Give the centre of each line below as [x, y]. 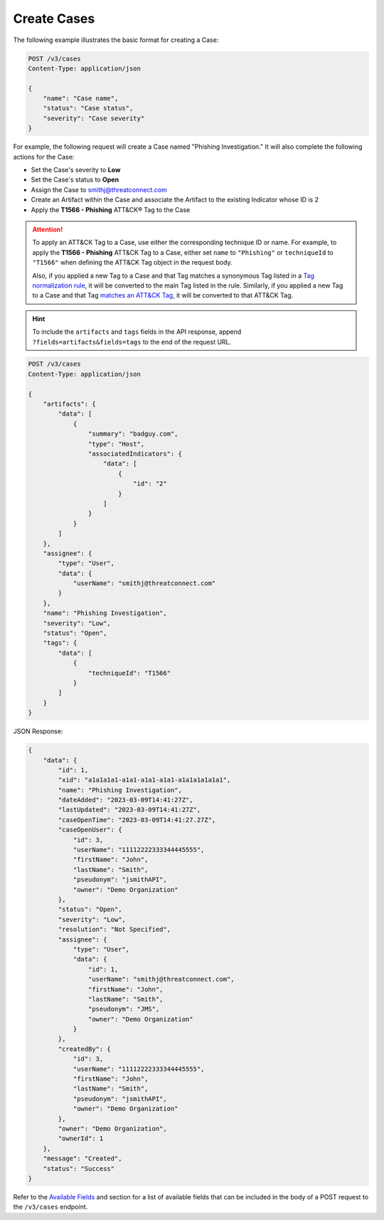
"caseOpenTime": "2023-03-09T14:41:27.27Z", [137, 820]
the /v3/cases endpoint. [50, 1207]
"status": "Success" [79, 1168]
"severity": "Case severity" [94, 118]
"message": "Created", [82, 1159]
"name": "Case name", [81, 99]
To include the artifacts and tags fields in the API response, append [137, 332]
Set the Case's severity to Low [76, 170]
